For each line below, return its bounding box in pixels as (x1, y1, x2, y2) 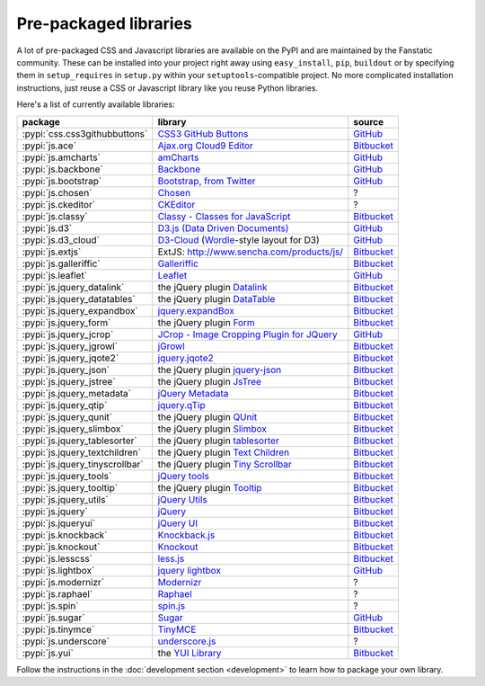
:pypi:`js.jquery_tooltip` (22, 481, 119, 494)
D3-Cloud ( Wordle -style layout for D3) (157, 234, 321, 246)
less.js (157, 552, 185, 565)
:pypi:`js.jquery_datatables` (22, 292, 136, 305)
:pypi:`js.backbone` (22, 163, 103, 175)
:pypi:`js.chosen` (22, 186, 93, 199)
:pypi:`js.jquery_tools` (22, 469, 112, 482)
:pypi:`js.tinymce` (22, 623, 95, 636)
